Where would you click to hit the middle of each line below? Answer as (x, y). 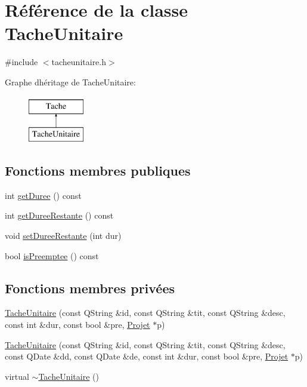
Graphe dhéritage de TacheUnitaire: (70, 82)
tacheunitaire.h (79, 62)
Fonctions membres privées (90, 288)
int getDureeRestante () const (59, 215)
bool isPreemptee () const (52, 255)
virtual (17, 376)
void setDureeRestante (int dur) (63, 236)
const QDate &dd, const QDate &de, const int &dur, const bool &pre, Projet (147, 356)
